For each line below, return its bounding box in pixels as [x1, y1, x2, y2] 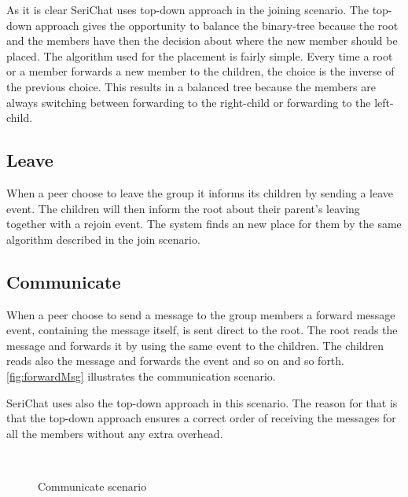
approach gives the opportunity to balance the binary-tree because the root [35, 17, 399, 33]
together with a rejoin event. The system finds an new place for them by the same [6, 215, 402, 232]
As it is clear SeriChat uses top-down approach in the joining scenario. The [6, 2, 369, 17]
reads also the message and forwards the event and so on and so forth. [6, 352, 344, 369]
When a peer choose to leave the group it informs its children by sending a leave [6, 184, 393, 201]
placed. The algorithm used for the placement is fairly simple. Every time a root [6, 47, 393, 64]
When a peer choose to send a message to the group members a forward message [6, 306, 395, 322]
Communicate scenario [38, 477, 147, 494]
